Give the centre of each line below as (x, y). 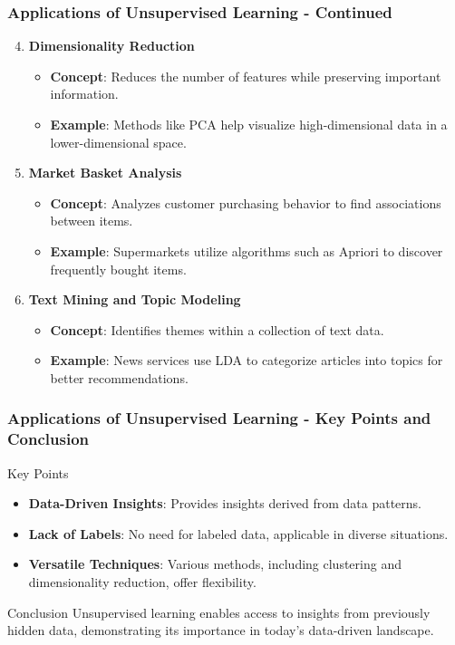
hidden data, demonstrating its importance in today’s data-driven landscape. (221, 630)
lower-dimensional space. (118, 142)
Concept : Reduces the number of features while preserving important (246, 76)
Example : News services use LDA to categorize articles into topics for (247, 360)
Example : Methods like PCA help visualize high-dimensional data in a (249, 124)
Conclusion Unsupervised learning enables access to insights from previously (219, 612)
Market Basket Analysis (105, 173)
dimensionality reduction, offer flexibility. (142, 582)
